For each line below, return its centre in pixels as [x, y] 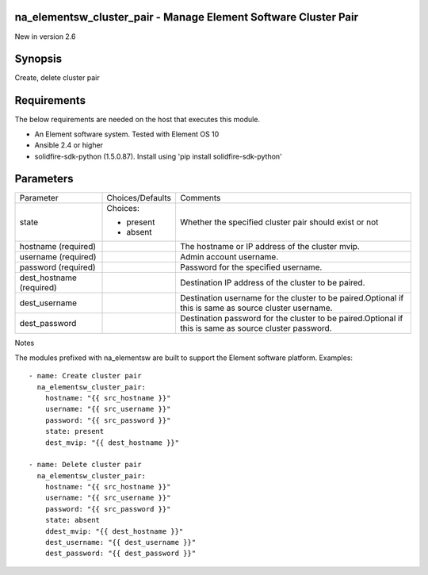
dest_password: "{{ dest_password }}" [120, 554]
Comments [200, 198]
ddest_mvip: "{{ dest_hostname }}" [114, 531]
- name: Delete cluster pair [85, 465]
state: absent [73, 520]
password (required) [57, 267]
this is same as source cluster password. [256, 328]
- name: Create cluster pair [85, 376]
